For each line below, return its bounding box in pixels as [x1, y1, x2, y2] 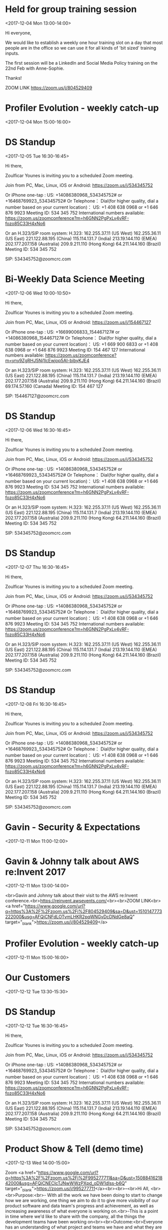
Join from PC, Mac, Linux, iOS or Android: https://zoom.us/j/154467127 [5, 319, 151, 325]
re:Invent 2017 [5, 866, 66, 877]
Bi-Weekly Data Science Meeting [5, 273, 145, 284]
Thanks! [5, 75, 22, 81]
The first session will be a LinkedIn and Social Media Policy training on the [5, 60, 158, 66]
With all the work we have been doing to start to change [47, 1192, 162, 1198]
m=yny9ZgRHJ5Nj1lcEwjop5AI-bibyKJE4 [5, 357, 90, 363]
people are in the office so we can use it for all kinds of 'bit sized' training [5, 45, 156, 51]
